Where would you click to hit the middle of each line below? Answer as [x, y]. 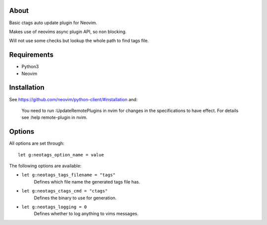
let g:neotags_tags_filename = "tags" [68, 175]
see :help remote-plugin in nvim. [54, 117]
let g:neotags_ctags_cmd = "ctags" [65, 191]
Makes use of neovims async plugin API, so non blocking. [68, 32]
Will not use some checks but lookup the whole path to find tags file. [79, 41]
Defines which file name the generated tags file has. [87, 182]
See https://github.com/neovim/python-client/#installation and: [73, 99]
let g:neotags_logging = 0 [54, 207]
